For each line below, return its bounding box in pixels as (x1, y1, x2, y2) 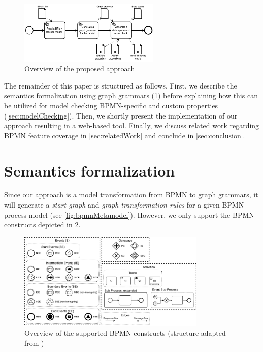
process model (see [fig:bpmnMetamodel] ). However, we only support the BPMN (4, 209, 254, 220)
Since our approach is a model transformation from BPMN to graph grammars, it (4, 189, 258, 200)
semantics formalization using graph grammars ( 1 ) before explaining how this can (4, 90, 258, 101)
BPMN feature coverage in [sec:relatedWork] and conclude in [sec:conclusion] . (4, 130, 245, 140)
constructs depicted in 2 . (4, 219, 81, 230)
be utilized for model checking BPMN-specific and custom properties (4, 100, 218, 110)
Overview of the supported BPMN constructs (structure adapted (24, 328, 226, 338)
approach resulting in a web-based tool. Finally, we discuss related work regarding (4, 120, 259, 131)
